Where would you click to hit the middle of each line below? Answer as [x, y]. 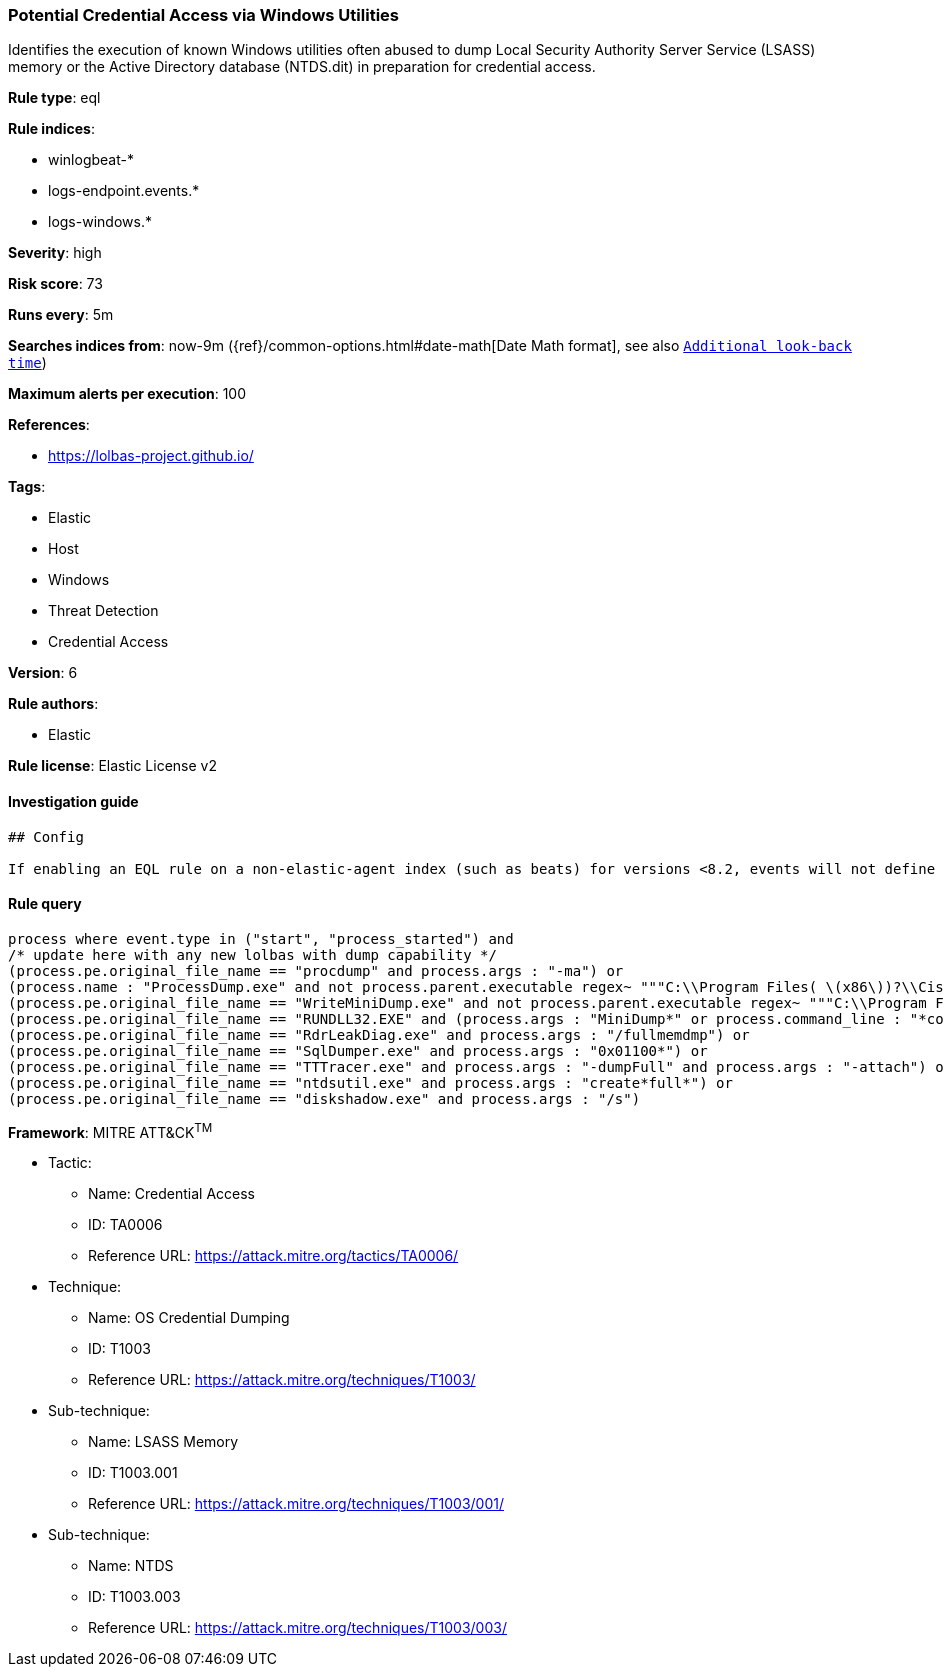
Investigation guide [73, 801]
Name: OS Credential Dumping [189, 1318]
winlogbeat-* [91, 160]
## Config [46, 836]
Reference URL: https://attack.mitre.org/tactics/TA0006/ [273, 1256]
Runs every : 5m [61, 315]
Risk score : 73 [55, 284]
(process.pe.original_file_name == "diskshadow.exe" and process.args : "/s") [324, 1098]
